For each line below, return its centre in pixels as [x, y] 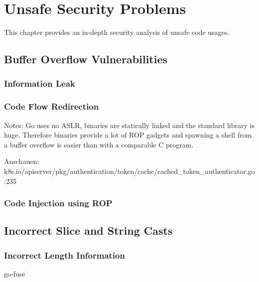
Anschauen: [22, 161]
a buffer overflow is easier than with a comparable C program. [99, 144]
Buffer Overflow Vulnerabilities [86, 59]
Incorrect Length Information [65, 255]
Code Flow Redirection [52, 106]
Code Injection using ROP [58, 203]
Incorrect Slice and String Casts [88, 230]
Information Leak [40, 83]
